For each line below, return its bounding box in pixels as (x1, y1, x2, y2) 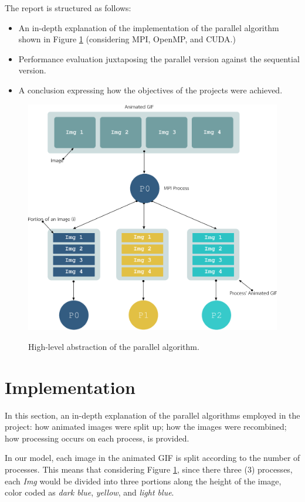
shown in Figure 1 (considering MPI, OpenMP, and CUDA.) (18, 33, 236, 45)
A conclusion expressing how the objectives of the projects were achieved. (18, 83, 283, 96)
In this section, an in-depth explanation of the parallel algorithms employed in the (5, 409, 300, 421)
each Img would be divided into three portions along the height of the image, (5, 474, 282, 487)
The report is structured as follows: (5, 2, 131, 14)
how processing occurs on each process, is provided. (5, 432, 189, 444)
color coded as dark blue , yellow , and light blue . (5, 486, 174, 498)
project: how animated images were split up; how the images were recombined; (5, 420, 287, 433)
